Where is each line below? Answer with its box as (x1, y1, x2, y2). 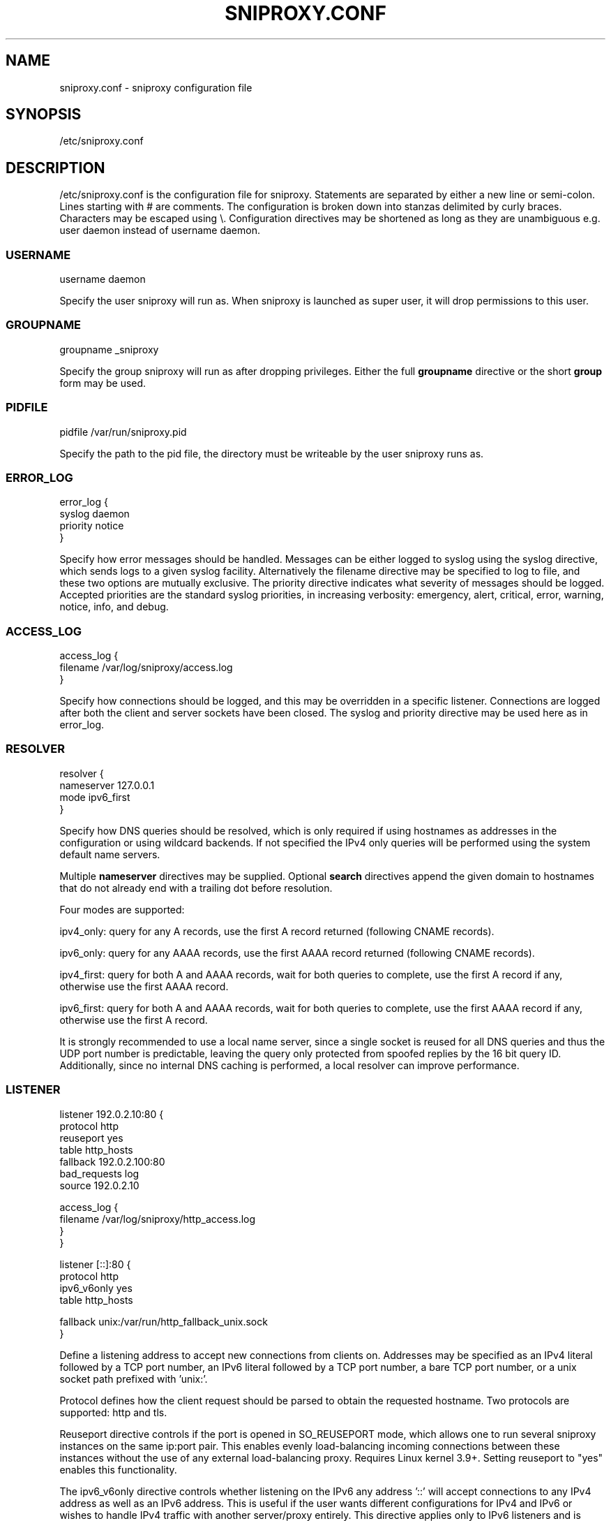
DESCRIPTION (6, 159, 105, 177)
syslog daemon (59, 508, 130, 520)
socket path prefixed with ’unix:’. (59, 1372, 208, 1385)
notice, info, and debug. (59, 601, 169, 613)
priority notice (59, 520, 124, 532)
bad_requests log (59, 1167, 139, 1180)
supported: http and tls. (59, 1406, 167, 1418)
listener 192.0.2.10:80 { (59, 1108, 164, 1120)
